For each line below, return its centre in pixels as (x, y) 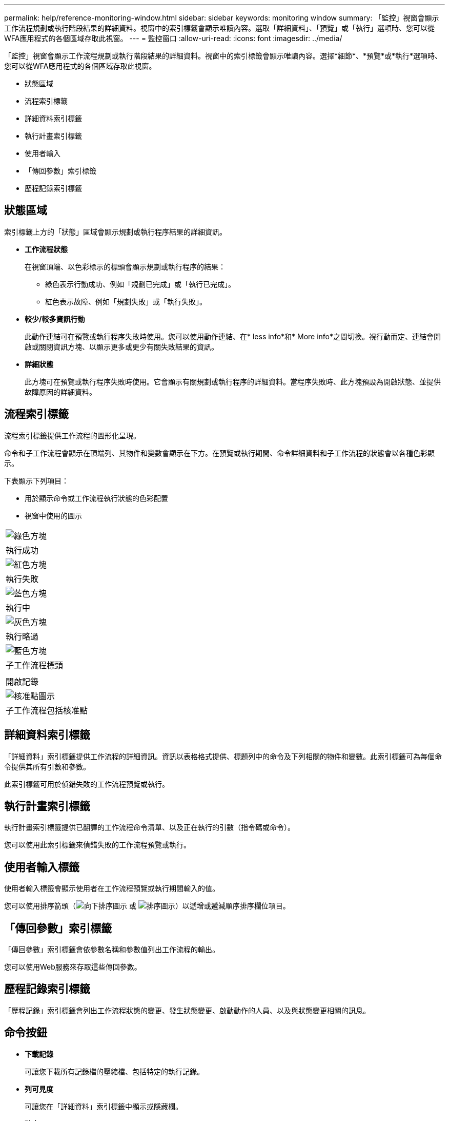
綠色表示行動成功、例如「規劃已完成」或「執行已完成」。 (140, 284)
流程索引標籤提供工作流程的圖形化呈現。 (72, 435)
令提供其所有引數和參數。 (47, 766)
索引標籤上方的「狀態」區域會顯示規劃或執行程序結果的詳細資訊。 (115, 231)
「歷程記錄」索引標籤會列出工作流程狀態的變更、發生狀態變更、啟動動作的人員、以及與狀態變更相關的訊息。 (187, 1010)
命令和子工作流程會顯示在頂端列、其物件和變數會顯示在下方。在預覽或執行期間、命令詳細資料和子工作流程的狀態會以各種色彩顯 (219, 453)
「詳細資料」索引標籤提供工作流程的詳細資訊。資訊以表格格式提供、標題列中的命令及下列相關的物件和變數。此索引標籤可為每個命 (223, 756)
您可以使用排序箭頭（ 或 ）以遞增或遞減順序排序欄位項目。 (147, 906)
